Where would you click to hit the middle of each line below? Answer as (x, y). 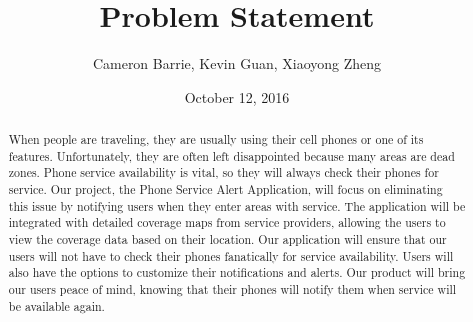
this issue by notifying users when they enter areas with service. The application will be (237, 205)
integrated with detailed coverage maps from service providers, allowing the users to (227, 222)
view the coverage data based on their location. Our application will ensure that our (227, 239)
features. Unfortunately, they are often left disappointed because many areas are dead (231, 155)
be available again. (56, 305)
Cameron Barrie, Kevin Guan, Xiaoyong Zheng (237, 63)
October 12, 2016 (237, 96)
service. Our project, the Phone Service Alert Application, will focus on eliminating (225, 189)
